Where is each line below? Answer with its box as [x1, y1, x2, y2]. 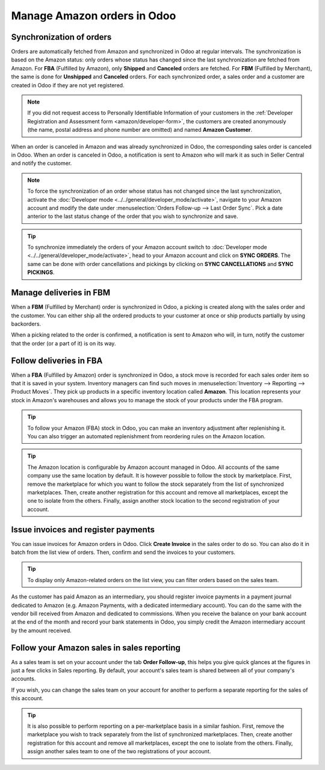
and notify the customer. [11, 160, 72, 167]
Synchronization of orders [11, 32, 112, 42]
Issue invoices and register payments [11, 524, 155, 535]
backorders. [11, 320, 42, 328]
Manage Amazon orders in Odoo [11, 9, 176, 22]
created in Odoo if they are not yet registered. [11, 81, 125, 88]
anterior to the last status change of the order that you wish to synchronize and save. [27, 213, 238, 220]
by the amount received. [11, 627, 72, 634]
